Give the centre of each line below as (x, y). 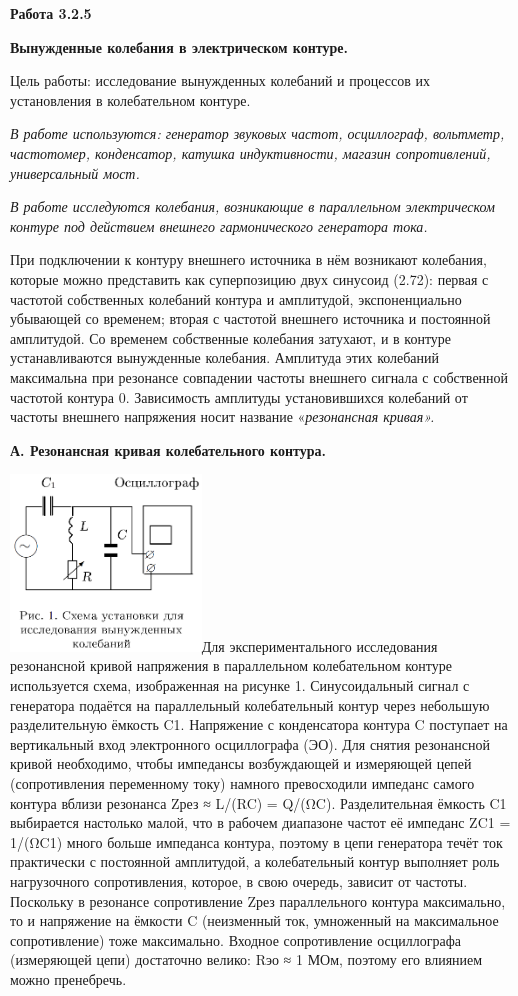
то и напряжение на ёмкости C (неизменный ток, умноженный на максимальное (254, 920)
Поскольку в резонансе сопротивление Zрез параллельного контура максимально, (258, 900)
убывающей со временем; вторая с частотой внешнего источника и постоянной (250, 318)
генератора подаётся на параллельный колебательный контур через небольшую (250, 704)
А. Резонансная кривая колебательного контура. (168, 449)
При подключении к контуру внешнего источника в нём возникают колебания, (248, 259)
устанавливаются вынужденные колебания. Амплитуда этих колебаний (225, 357)
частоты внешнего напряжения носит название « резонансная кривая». (222, 416)
